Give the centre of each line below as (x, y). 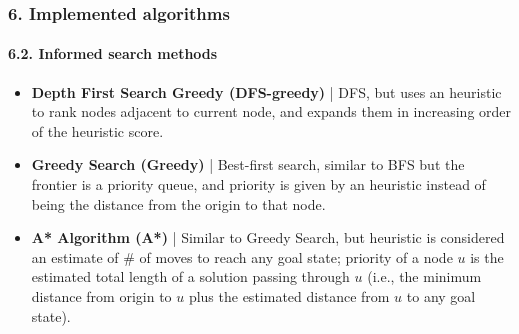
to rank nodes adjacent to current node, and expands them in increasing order (271, 111)
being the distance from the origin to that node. (178, 203)
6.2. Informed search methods (113, 53)
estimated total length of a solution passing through (190, 276)
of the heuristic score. (97, 130)
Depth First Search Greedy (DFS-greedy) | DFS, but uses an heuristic (266, 91)
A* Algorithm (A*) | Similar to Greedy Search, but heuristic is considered (268, 237)
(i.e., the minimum (424, 276)
